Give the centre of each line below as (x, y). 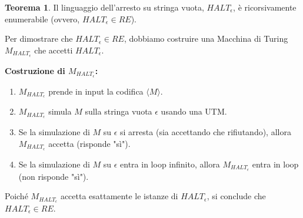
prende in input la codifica (96, 91)
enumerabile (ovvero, (42, 19)
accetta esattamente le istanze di (119, 196)
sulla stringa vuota (119, 111)
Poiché (16, 196)
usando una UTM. (194, 111)
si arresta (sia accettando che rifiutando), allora (206, 132)
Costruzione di (35, 70)
